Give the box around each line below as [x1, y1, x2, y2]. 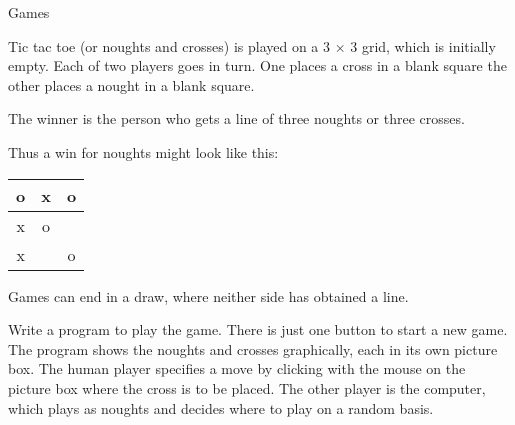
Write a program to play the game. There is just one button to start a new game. [8, 319, 508, 340]
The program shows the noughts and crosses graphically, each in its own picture [8, 338, 498, 359]
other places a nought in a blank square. [8, 74, 255, 95]
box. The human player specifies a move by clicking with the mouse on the [8, 358, 466, 379]
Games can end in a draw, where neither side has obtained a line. [8, 285, 409, 306]
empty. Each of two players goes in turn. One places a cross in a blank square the [8, 55, 507, 76]
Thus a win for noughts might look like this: [8, 141, 279, 162]
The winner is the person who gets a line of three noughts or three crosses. [8, 108, 465, 129]
